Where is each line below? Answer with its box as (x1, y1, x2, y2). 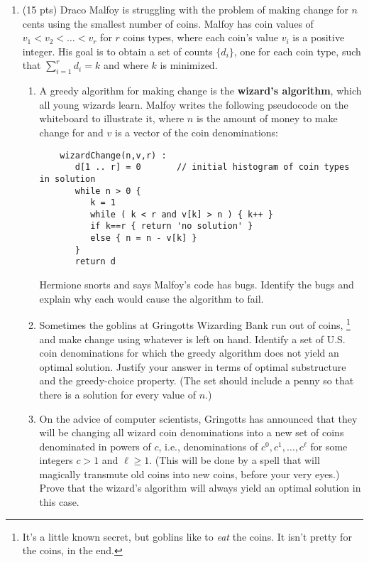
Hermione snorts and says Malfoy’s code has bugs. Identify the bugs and (39, 277, 354, 292)
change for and (39, 124, 104, 139)
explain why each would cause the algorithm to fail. (39, 291, 264, 306)
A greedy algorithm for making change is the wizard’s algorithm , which (39, 83, 362, 98)
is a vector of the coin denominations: (114, 124, 279, 139)
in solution (39, 173, 96, 184)
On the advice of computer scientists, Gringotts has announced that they (39, 411, 358, 426)
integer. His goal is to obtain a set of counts (22, 43, 213, 58)
